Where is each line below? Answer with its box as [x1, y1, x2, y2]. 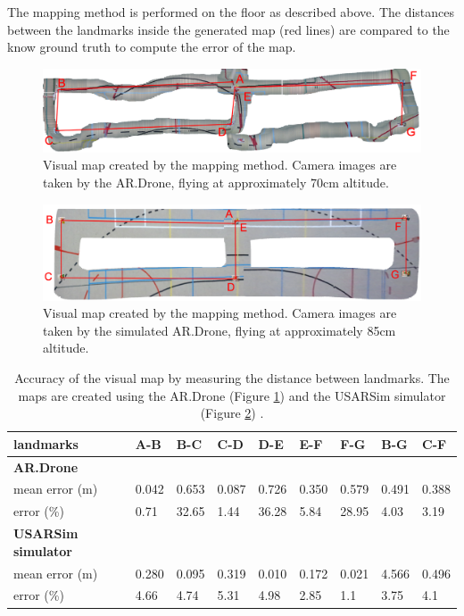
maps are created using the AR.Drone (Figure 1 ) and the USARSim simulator [18, 386, 446, 404]
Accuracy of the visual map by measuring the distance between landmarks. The [14, 368, 450, 387]
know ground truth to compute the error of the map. [7, 37, 296, 56]
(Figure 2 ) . [200, 404, 264, 422]
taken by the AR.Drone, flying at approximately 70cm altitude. [43, 172, 389, 191]
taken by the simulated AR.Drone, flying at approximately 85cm [43, 320, 396, 339]
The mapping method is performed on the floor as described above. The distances [7, 3, 455, 21]
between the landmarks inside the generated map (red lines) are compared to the [7, 20, 450, 38]
